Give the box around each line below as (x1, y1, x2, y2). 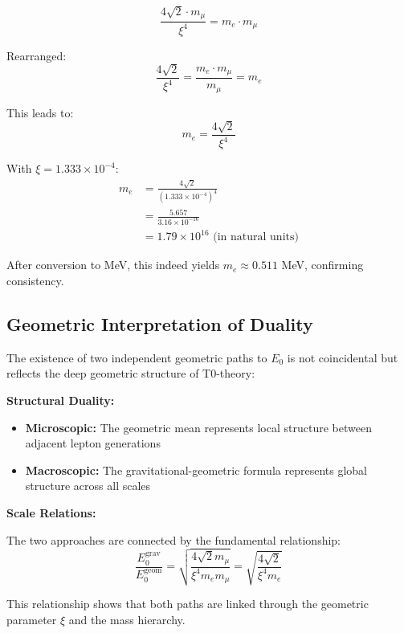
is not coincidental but (287, 349, 398, 366)
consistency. (6, 272, 64, 289)
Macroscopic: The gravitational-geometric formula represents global (25, 461, 367, 478)
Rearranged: (6, 47, 67, 63)
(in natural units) (213, 231, 299, 243)
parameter (6, 611, 57, 627)
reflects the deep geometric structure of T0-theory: (6, 365, 255, 382)
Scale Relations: (6, 504, 96, 521)
